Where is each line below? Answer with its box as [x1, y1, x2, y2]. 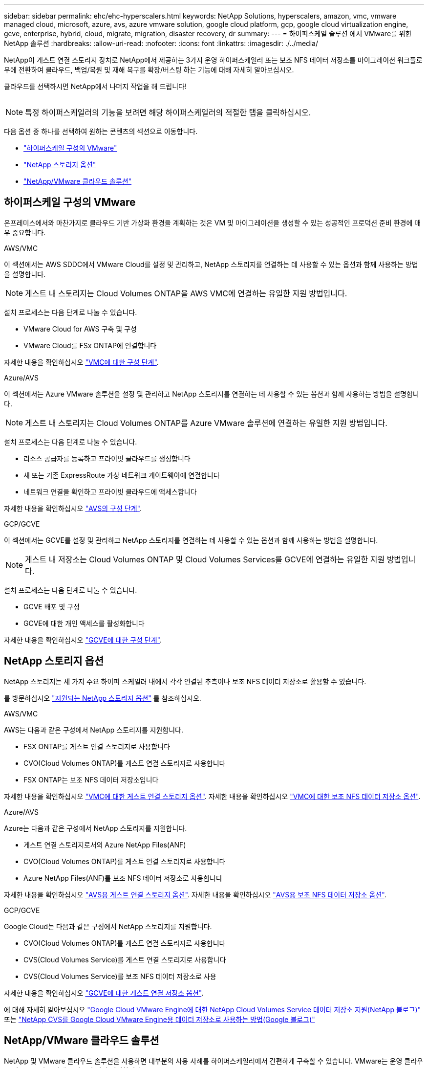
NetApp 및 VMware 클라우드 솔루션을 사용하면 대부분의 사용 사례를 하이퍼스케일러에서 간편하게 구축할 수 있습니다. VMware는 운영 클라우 [4, 1056, 423, 1065]
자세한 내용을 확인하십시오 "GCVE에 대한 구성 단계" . [4, 635, 162, 644]
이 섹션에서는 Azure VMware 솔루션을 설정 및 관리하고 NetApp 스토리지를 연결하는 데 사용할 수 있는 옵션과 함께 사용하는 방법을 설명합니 [4, 389, 419, 398]
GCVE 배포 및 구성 [23, 602, 80, 611]
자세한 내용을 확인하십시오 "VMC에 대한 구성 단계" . [4, 357, 159, 366]
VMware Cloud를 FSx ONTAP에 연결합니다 [23, 341, 157, 350]
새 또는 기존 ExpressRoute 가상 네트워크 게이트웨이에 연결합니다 [23, 470, 220, 479]
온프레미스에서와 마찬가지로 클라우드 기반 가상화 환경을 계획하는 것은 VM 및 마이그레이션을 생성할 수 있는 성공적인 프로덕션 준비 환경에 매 [4, 218, 421, 227]
